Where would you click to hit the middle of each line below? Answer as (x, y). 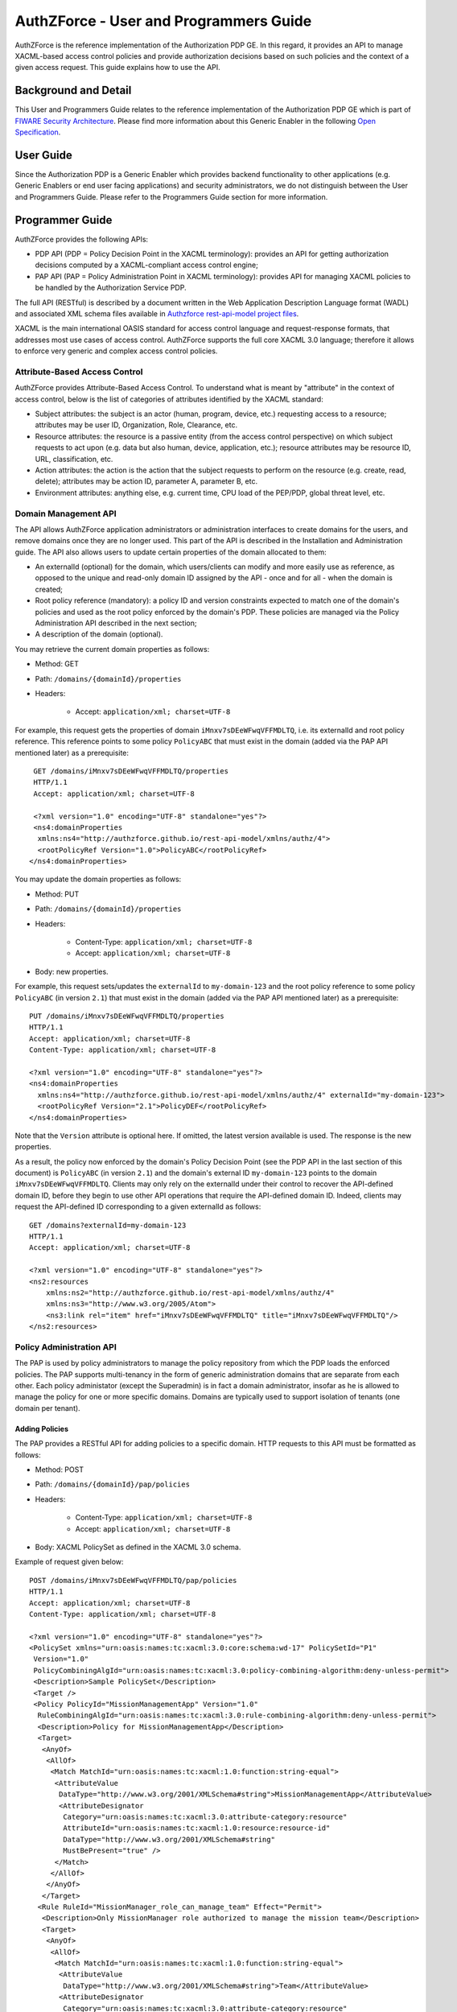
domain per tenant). (47, 1408)
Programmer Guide (64, 220)
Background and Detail (73, 91)
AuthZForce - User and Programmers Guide (163, 21)
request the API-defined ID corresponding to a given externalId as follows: (138, 1206)
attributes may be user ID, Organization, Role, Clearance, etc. (136, 425)
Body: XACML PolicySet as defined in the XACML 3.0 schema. (138, 1547)
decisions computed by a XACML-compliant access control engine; (147, 265)
